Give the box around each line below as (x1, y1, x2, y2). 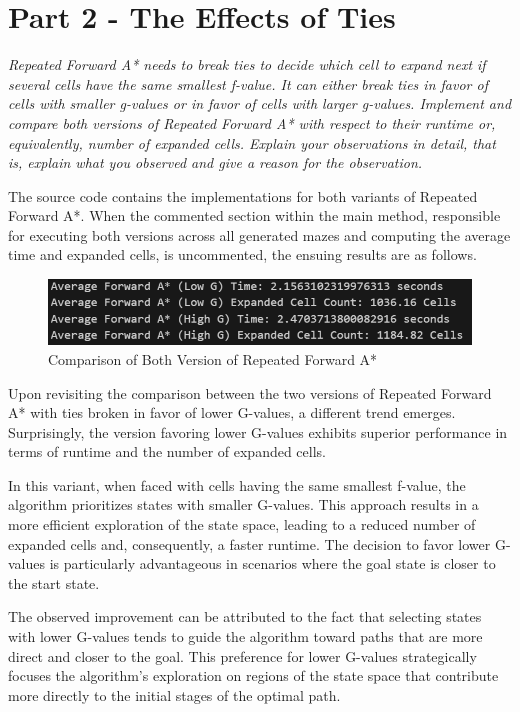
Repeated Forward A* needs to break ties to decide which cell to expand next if (8, 54, 486, 75)
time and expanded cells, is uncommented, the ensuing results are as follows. (8, 244, 477, 265)
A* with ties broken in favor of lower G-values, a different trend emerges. (8, 402, 456, 423)
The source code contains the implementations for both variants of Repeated (8, 185, 478, 206)
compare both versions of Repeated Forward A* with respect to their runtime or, (8, 112, 496, 133)
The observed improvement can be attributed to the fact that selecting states (8, 606, 482, 627)
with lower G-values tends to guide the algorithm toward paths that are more (8, 626, 483, 647)
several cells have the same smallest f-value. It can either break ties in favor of (8, 73, 488, 94)
